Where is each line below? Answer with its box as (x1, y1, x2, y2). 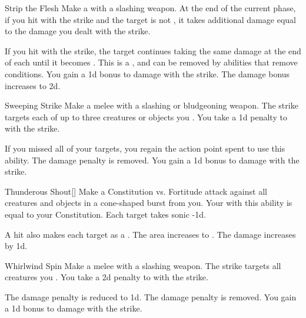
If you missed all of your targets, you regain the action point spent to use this (5, 142, 285, 154)
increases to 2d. (5, 79, 61, 91)
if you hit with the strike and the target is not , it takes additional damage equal (5, 13, 296, 25)
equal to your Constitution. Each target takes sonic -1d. (5, 208, 206, 220)
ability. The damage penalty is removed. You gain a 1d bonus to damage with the (5, 153, 300, 166)
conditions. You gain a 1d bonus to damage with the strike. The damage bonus (5, 67, 290, 80)
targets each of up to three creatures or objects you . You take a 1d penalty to (5, 110, 287, 123)
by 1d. (5, 240, 28, 252)
